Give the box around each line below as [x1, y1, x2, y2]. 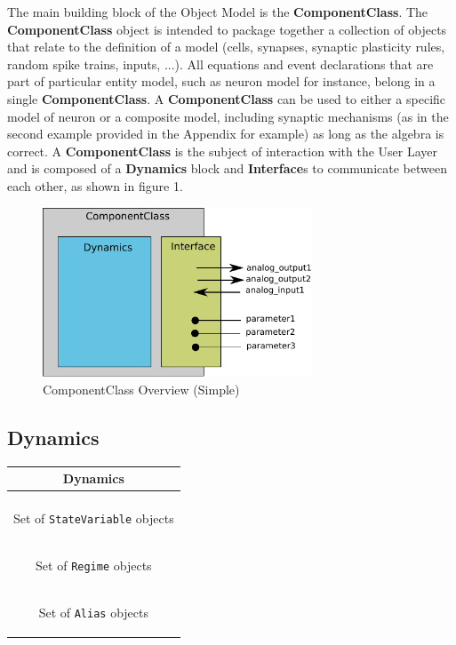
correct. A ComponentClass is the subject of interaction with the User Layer [7, 141, 438, 160]
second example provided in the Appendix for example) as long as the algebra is [7, 124, 444, 143]
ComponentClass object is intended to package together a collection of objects [7, 20, 447, 38]
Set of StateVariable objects [13, 509, 174, 528]
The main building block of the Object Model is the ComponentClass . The [7, 3, 428, 20]
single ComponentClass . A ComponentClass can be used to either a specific [7, 89, 446, 107]
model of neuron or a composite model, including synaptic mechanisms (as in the [7, 107, 449, 125]
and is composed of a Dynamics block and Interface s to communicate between [7, 159, 447, 178]
